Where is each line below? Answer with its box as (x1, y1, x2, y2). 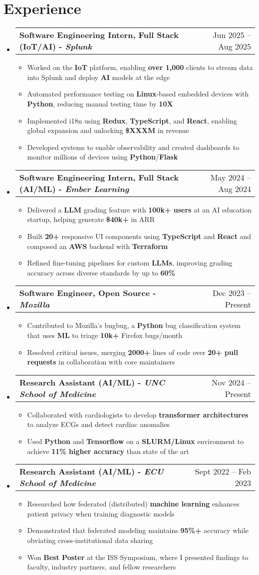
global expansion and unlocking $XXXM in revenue (27, 125, 189, 135)
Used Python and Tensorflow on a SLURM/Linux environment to (27, 436, 244, 446)
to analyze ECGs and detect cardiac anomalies (27, 419, 170, 429)
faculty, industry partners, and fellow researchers (27, 561, 176, 572)
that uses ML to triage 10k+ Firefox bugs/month (27, 330, 182, 340)
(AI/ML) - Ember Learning (19, 182, 129, 194)
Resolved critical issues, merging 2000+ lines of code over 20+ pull (27, 346, 238, 357)
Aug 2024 (218, 182, 251, 194)
